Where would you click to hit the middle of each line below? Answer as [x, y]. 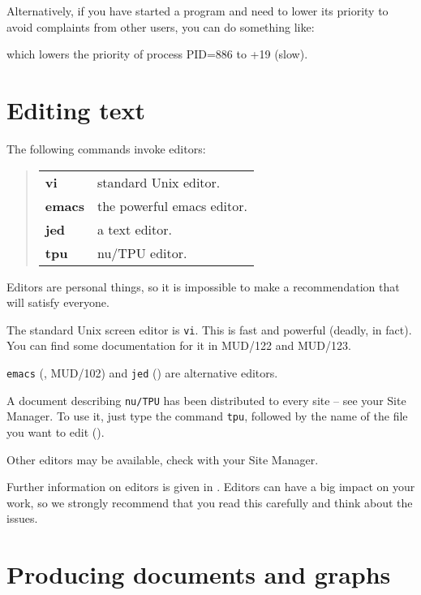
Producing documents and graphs [199, 574]
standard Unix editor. [159, 182]
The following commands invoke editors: [106, 148]
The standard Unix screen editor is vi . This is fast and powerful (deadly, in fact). [209, 329]
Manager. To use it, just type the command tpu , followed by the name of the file [207, 416]
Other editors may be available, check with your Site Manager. [163, 459]
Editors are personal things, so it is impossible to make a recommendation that [203, 286]
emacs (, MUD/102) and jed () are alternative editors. [142, 372]
